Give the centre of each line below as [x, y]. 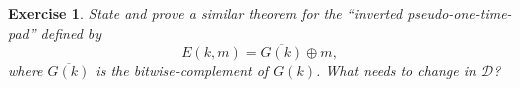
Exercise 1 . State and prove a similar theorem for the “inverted [205, 13]
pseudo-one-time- [459, 13]
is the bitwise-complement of [182, 70]
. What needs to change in [395, 70]
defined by [71, 32]
